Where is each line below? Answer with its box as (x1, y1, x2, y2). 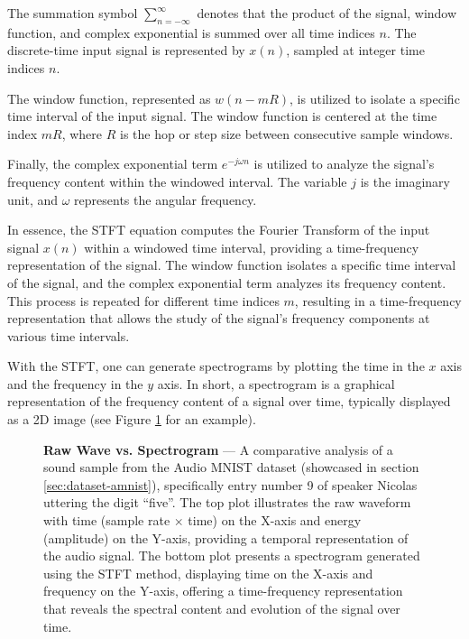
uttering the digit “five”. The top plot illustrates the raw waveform (43, 493, 411, 512)
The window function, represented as (7, 88, 211, 107)
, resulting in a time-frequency (294, 291, 462, 310)
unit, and (7, 190, 59, 208)
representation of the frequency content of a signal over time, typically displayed (7, 392, 451, 411)
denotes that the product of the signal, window (197, 4, 457, 22)
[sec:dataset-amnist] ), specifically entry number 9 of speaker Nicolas (43, 475, 418, 494)
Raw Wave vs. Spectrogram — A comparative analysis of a (43, 440, 393, 458)
